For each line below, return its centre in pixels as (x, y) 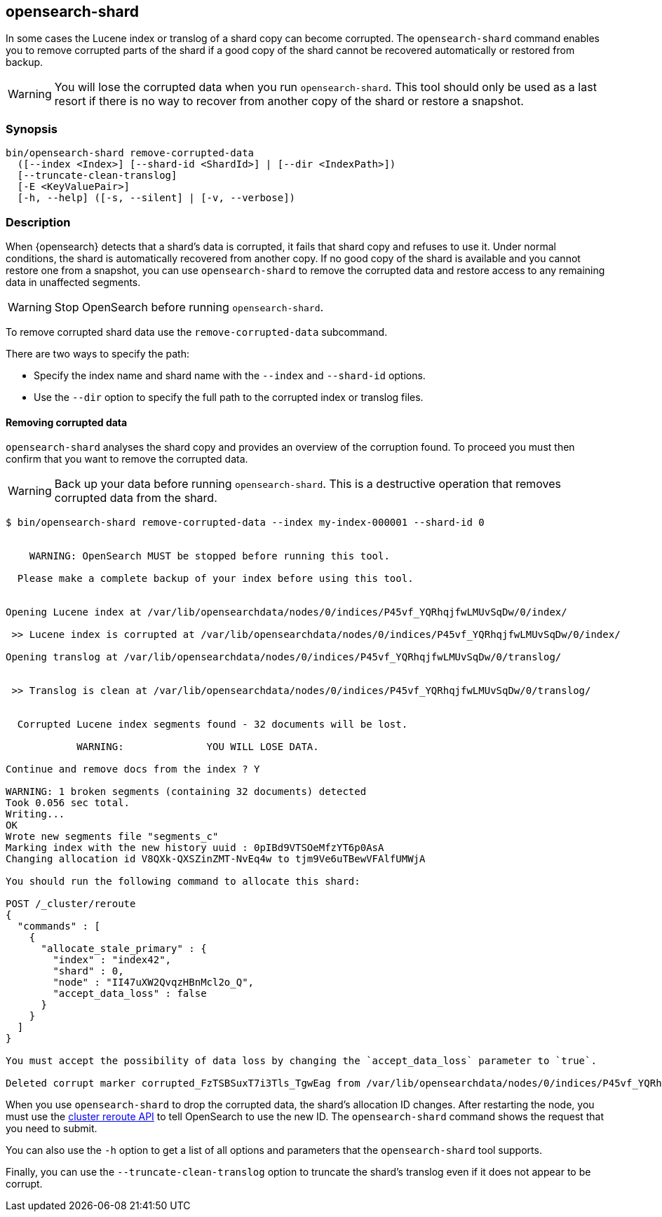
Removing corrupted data (67, 422)
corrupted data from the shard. (136, 498)
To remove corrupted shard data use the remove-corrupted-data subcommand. (197, 332)
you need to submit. (52, 1129)
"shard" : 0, (88, 971)
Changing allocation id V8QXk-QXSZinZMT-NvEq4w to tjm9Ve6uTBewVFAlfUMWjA (216, 859)
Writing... (35, 814)
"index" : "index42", (112, 960)
